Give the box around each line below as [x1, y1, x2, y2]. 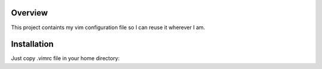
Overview [11, 8, 48, 18]
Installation [11, 39, 54, 49]
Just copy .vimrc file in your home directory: [11, 55, 120, 62]
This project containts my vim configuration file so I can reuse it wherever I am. [11, 24, 206, 31]
